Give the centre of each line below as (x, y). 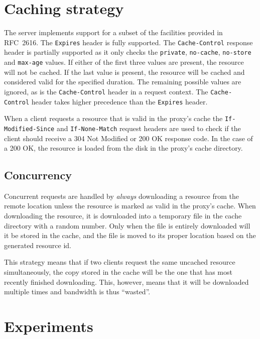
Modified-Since (29, 129)
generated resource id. (38, 245)
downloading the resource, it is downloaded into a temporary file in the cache (123, 216)
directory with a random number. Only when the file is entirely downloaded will (127, 225)
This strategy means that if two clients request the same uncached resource (120, 262)
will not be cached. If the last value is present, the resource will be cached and (124, 72)
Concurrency (38, 175)
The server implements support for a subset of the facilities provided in (113, 32)
